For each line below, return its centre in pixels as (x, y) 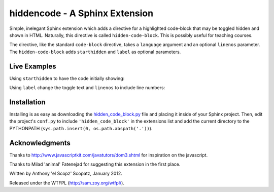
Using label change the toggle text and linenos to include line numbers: (87, 88)
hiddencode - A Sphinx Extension (81, 13)
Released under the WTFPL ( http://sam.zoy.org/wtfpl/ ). (67, 183)
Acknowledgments (40, 143)
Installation (27, 102)
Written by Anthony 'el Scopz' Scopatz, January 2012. (66, 174)
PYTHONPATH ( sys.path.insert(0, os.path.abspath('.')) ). (81, 128)
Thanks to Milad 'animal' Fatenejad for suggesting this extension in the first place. (95, 164)
